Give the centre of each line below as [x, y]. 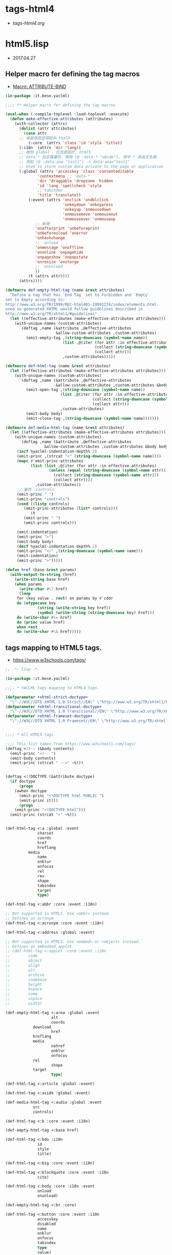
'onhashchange [50, 238]
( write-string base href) [42, 579]
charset [46, 833]
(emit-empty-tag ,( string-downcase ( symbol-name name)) [87, 338]
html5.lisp [27, 44]
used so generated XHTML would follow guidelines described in [74, 309]
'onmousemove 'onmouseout [90, 214]
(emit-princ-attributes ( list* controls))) [71, 508]
